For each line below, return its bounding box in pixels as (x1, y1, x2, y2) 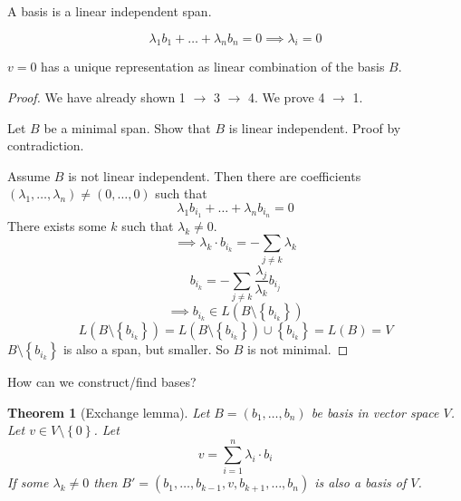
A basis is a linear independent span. (7, 2, 212, 20)
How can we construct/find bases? (7, 372, 197, 391)
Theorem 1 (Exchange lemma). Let (7, 402, 210, 421)
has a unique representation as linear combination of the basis (41, 57, 385, 76)
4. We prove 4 (247, 87, 325, 106)
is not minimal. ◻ (247, 340, 349, 359)
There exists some (7, 216, 107, 235)
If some (7, 473, 49, 492)
